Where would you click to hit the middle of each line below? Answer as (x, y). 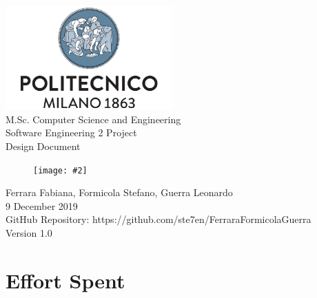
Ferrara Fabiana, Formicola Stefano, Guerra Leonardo (119, 192)
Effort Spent (65, 280)
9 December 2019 (42, 205)
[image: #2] (60, 170)
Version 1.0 (29, 232)
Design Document (43, 146)
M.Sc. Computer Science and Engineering (93, 119)
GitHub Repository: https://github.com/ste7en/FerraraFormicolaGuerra (158, 219)
